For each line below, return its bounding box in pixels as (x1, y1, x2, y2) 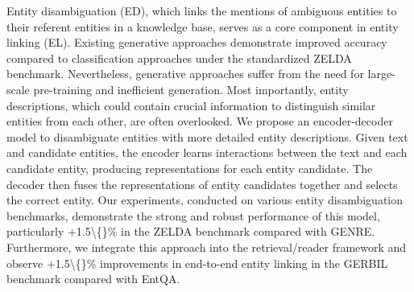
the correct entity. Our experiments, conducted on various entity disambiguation (6, 191, 403, 208)
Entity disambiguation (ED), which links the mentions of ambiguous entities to (6, 2, 397, 19)
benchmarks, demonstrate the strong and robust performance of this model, (6, 207, 380, 224)
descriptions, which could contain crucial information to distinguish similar (6, 97, 376, 113)
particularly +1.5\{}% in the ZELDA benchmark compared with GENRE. (6, 223, 375, 240)
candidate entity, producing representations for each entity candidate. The (6, 159, 373, 176)
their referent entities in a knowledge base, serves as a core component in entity (6, 18, 399, 35)
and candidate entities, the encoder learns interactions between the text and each (6, 144, 408, 161)
